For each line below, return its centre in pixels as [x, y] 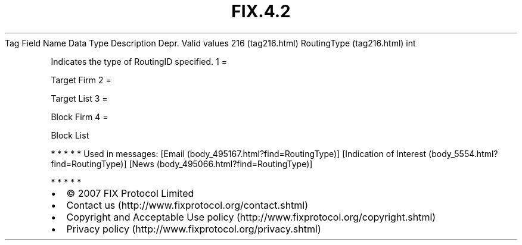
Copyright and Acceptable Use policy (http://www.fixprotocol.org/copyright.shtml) [251, 217]
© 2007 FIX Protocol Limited [130, 193]
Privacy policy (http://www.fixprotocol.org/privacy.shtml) [194, 229]
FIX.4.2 [261, 11]
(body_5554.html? [463, 153]
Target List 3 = [79, 98]
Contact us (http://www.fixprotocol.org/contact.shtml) [187, 205]
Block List [70, 135]
